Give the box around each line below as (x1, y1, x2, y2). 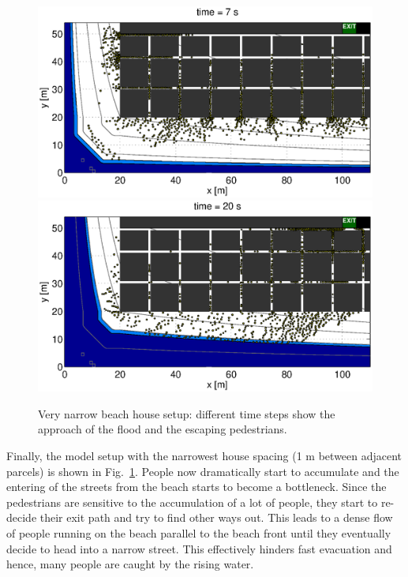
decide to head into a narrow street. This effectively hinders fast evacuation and (6, 540, 392, 556)
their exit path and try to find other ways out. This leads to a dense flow (39, 509, 393, 526)
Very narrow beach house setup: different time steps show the (38, 405, 335, 422)
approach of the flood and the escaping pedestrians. (38, 421, 287, 437)
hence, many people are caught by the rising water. (6, 556, 254, 572)
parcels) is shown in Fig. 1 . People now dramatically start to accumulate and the (6, 463, 399, 479)
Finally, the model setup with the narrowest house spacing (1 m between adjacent (6, 448, 402, 463)
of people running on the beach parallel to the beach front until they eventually (6, 524, 391, 541)
